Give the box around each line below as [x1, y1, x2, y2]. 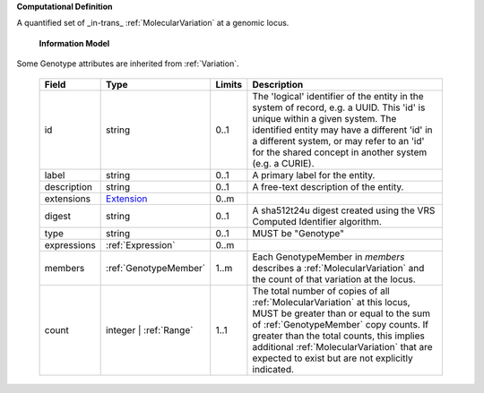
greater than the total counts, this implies [252, 329, 425, 342]
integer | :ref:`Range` [106, 323, 194, 336]
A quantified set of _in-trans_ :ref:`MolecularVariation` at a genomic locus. [16, 18, 290, 29]
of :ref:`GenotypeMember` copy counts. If [252, 318, 429, 330]
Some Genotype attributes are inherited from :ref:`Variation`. [16, 58, 239, 69]
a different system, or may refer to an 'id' [252, 134, 425, 147]
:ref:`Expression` [106, 238, 176, 251]
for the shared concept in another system [252, 146, 428, 158]
